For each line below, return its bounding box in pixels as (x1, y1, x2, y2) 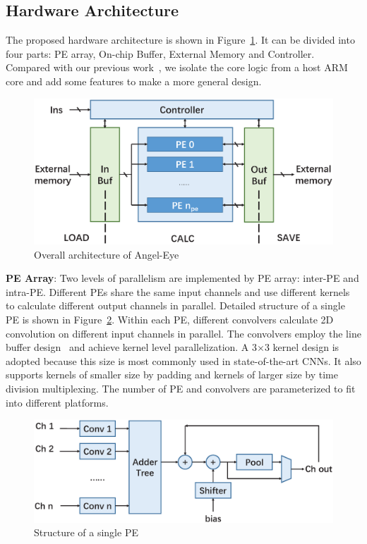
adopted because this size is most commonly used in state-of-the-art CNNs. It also (6, 353, 361, 368)
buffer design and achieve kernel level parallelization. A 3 (6, 340, 258, 354)
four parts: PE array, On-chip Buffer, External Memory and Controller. (6, 46, 315, 61)
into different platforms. (6, 395, 109, 409)
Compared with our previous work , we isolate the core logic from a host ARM (6, 60, 348, 75)
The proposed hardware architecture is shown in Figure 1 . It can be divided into (6, 32, 355, 47)
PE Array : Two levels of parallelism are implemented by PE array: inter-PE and (6, 271, 359, 285)
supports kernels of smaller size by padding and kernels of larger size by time (6, 367, 338, 382)
